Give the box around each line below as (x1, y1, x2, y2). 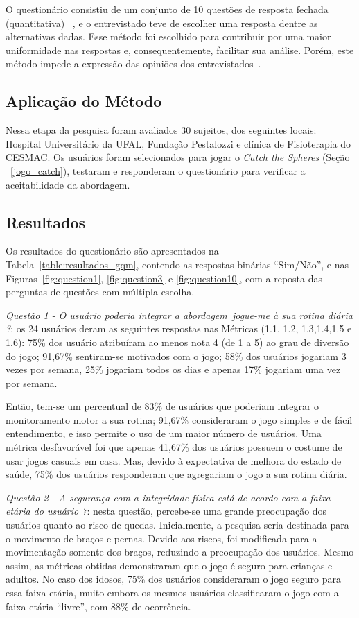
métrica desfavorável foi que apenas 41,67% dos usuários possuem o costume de (6, 440, 342, 454)
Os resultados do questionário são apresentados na (6, 243, 219, 258)
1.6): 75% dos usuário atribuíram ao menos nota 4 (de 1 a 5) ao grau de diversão (6, 334, 349, 349)
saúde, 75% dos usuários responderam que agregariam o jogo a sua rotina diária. (6, 467, 347, 481)
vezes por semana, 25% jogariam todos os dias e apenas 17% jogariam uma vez (6, 362, 341, 377)
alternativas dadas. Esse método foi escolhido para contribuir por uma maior (6, 29, 331, 44)
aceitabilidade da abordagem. (6, 177, 130, 191)
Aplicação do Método (6, 90, 162, 112)
